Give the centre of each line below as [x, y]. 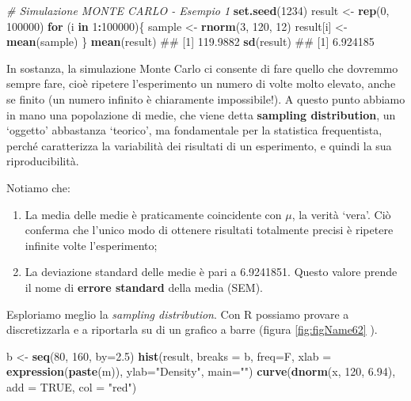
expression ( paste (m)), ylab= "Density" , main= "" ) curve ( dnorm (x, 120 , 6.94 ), [201, 371]
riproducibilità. [43, 161]
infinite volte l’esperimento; [91, 245]
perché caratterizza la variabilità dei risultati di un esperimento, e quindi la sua [199, 145]
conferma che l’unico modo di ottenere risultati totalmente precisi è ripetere [209, 230]
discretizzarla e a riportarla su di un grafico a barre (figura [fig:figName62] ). [192, 329]
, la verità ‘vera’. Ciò [341, 214]
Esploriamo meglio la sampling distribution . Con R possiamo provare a [178, 314]
